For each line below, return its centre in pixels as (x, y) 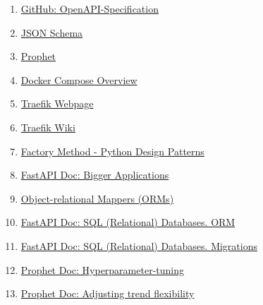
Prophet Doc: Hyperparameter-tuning (102, 269)
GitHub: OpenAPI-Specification (90, 8)
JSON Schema (52, 32)
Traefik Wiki (48, 127)
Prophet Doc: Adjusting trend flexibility (108, 293)
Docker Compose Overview (79, 79)
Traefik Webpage (57, 103)
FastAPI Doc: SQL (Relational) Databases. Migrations (139, 245)
